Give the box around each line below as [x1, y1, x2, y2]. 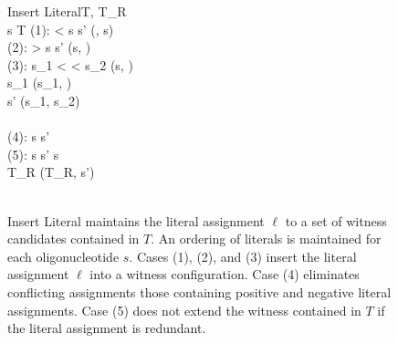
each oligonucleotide [7, 246, 120, 265]
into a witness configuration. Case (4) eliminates [89, 265, 360, 284]
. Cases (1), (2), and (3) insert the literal [129, 246, 357, 265]
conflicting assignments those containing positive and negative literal [7, 282, 392, 301]
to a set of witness [285, 211, 387, 230]
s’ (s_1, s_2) [7, 90, 80, 109]
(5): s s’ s [7, 144, 59, 163]
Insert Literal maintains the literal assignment [7, 211, 265, 230]
